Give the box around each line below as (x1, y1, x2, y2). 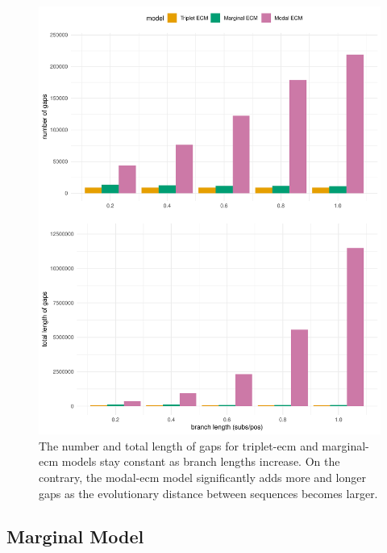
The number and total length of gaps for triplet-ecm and (39, 437, 318, 454)
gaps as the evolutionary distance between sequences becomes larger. (39, 484, 378, 501)
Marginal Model (6, 524, 144, 549)
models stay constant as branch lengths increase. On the (61, 453, 340, 470)
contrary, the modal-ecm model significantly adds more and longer (39, 468, 366, 485)
